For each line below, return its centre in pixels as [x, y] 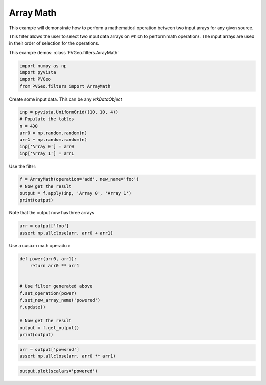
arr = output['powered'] [50, 349]
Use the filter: [23, 166]
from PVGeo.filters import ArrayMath [65, 86]
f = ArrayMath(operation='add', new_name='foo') [79, 179]
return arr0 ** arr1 [55, 266]
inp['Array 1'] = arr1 [47, 154]
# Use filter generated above [56, 286]
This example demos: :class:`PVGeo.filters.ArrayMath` [64, 52]
